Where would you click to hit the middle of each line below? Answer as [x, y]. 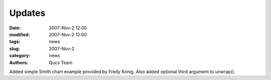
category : [20, 56]
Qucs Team [61, 63]
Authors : [19, 63]
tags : [15, 42]
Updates [27, 13]
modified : [20, 34]
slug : [15, 48]
